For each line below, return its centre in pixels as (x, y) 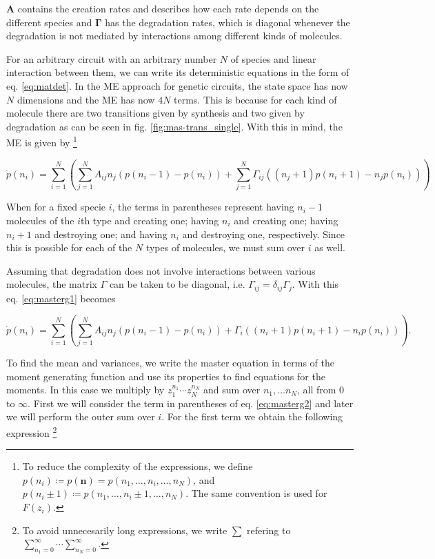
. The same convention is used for (256, 493)
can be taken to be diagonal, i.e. (177, 284)
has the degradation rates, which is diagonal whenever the (227, 22)
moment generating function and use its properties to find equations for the (166, 376)
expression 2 (32, 432)
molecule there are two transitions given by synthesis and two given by (155, 113)
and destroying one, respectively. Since (264, 234)
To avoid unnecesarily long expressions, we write (125, 530)
